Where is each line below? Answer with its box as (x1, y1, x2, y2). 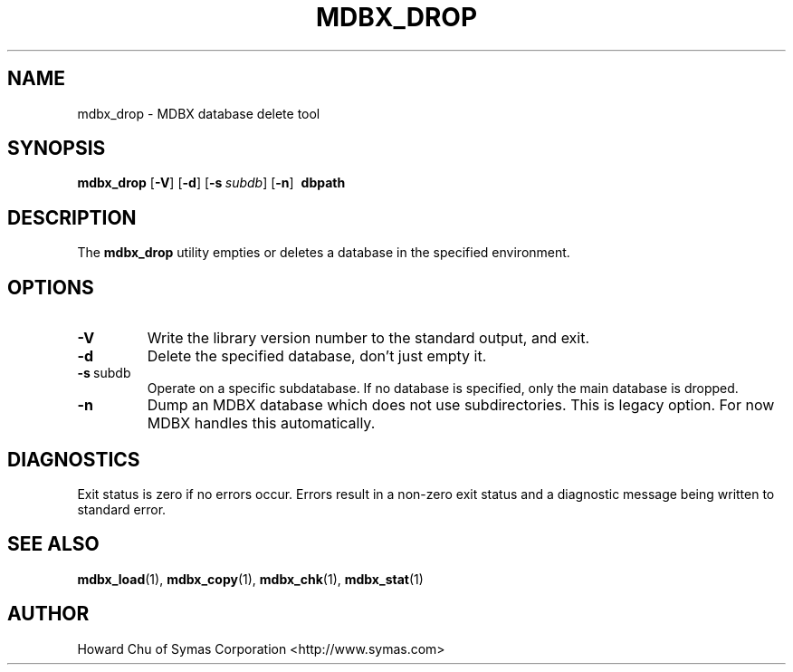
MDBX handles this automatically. (147, 414, 376, 433)
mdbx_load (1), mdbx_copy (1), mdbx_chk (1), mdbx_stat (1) (77, 571, 424, 587)
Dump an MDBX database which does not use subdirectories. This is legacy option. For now (147, 396, 775, 415)
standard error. (77, 501, 167, 517)
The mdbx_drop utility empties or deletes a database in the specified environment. (77, 245, 570, 261)
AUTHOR (7, 602, 90, 626)
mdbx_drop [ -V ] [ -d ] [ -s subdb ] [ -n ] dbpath (77, 175, 346, 191)
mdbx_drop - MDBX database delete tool (77, 105, 320, 121)
